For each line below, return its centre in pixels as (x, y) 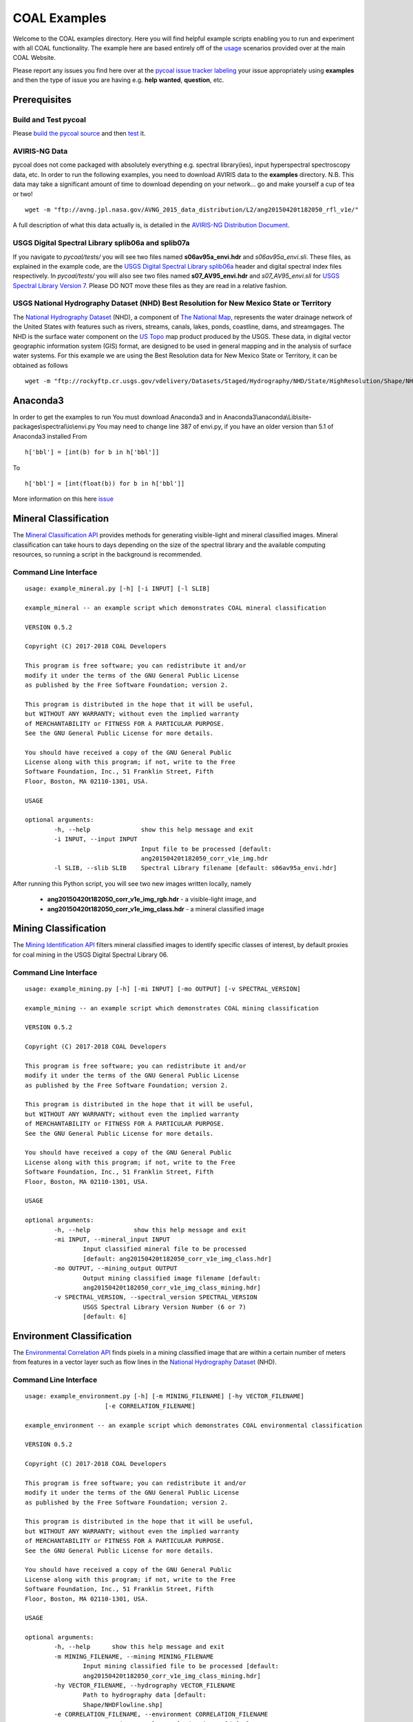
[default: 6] (105, 1317)
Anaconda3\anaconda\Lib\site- (267, 417)
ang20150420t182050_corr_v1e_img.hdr (204, 858)
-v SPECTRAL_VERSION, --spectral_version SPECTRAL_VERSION (156, 1297)
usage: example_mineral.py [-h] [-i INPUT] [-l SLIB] (117, 589)
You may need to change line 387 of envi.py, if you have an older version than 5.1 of (215, 426)
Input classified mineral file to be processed (165, 1249)
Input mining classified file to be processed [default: (181, 1666)
